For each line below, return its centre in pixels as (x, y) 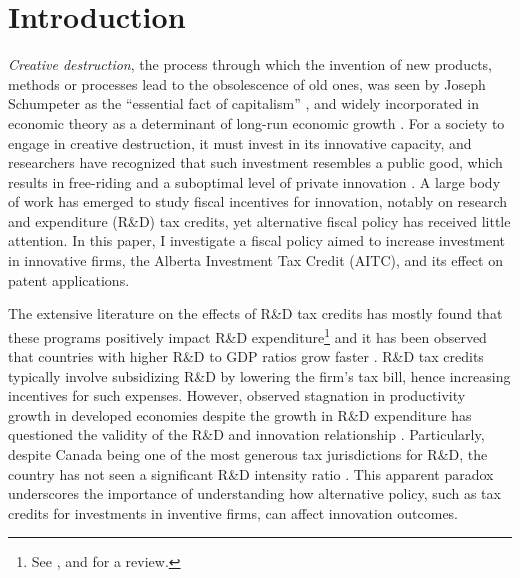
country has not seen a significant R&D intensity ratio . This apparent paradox (251, 473)
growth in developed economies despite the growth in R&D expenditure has (240, 414)
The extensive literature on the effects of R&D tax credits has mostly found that (255, 313)
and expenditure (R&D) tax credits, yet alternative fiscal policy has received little (259, 220)
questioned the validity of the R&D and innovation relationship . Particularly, (246, 434)
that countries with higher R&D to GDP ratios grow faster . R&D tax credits (246, 356)
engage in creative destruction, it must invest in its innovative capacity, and (240, 142)
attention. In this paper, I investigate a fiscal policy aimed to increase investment (257, 240)
